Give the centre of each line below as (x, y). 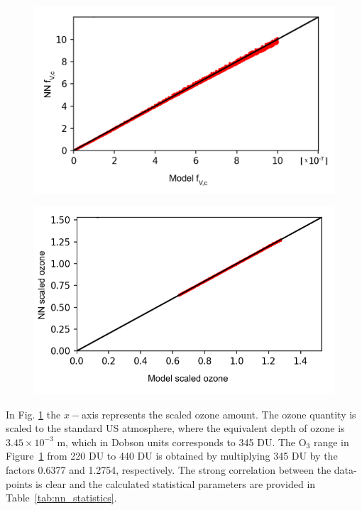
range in (331, 442)
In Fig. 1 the (33, 414)
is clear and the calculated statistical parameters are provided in (176, 483)
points (19, 483)
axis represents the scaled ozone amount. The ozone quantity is (219, 414)
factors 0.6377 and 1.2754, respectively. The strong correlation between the (169, 469)
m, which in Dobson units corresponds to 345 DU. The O (182, 442)
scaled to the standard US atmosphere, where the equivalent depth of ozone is (175, 428)
